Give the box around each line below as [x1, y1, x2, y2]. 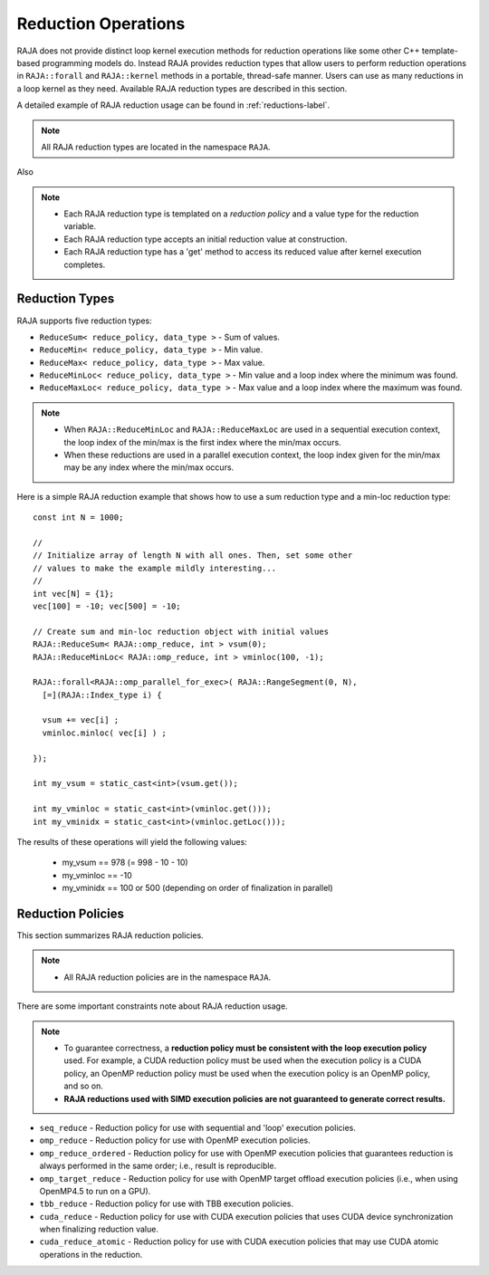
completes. [63, 259, 106, 270]
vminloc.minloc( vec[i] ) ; [42, 727, 168, 738]
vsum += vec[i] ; [42, 715, 120, 725]
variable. [63, 221, 97, 232]
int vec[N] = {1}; [33, 589, 115, 599]
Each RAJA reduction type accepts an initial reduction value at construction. [63, 234, 348, 244]
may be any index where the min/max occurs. [63, 462, 235, 473]
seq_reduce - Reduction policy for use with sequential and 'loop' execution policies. [39, 1122, 357, 1133]
